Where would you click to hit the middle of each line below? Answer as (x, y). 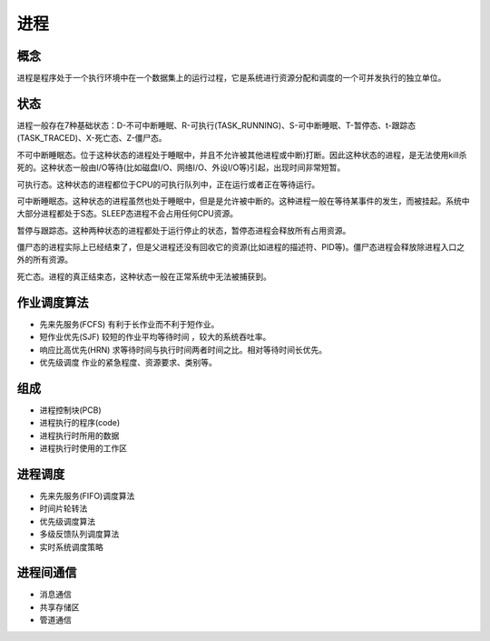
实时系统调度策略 (71, 546)
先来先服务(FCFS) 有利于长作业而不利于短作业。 (129, 324)
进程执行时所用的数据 (79, 436)
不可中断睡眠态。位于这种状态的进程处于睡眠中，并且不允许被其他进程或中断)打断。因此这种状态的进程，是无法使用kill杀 (242, 155)
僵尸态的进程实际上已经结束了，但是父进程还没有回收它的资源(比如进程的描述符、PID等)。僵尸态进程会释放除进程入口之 (241, 247)
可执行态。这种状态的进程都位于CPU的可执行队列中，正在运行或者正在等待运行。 (168, 184)
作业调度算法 (53, 302)
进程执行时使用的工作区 (83, 448)
